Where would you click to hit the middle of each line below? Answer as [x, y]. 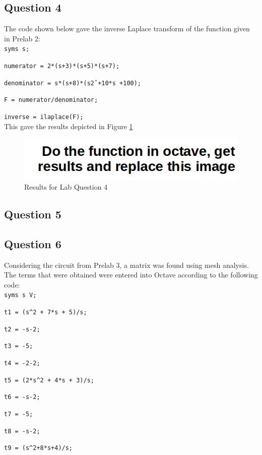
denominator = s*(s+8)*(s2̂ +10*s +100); [73, 83]
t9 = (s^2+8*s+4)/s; [39, 448]
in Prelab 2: [22, 38]
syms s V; [20, 295]
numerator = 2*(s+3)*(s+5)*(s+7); [62, 66]
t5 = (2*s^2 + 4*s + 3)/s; [49, 380]
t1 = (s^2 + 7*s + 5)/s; [46, 312]
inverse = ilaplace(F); [44, 117]
